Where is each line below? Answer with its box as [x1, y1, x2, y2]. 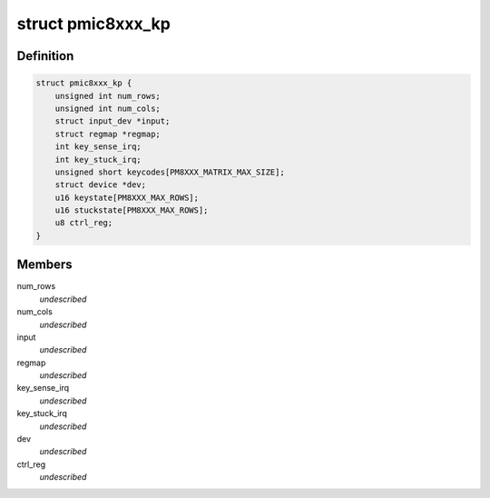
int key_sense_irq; [54, 142, 142, 152]
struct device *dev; [54, 180, 147, 190]
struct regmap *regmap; [54, 128, 161, 139]
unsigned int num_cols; [54, 103, 161, 114]
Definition [16, 48, 74, 64]
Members [16, 257, 73, 273]
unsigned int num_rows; [54, 91, 161, 101]
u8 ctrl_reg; [54, 218, 113, 228]
